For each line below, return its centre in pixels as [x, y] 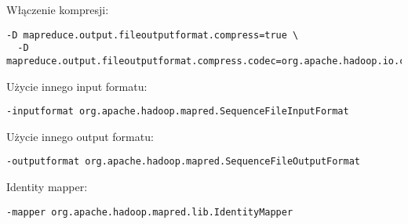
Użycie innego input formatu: [77, 86]
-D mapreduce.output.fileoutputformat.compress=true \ [153, 35]
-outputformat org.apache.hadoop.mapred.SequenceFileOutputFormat [184, 162]
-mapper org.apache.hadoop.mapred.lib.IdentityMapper [150, 212]
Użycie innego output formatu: [80, 136]
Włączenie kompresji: [58, 9]
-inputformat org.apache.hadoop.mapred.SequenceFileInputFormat [178, 112]
